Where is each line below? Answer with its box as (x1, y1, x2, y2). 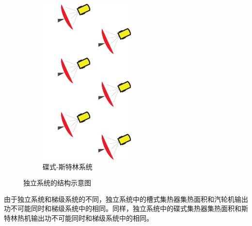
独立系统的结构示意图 (23, 178, 91, 188)
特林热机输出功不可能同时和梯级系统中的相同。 (4, 212, 153, 223)
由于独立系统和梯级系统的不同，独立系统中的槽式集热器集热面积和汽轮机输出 (4, 194, 248, 204)
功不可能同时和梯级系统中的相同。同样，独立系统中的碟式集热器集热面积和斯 (4, 203, 248, 213)
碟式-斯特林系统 (43, 161, 93, 171)
